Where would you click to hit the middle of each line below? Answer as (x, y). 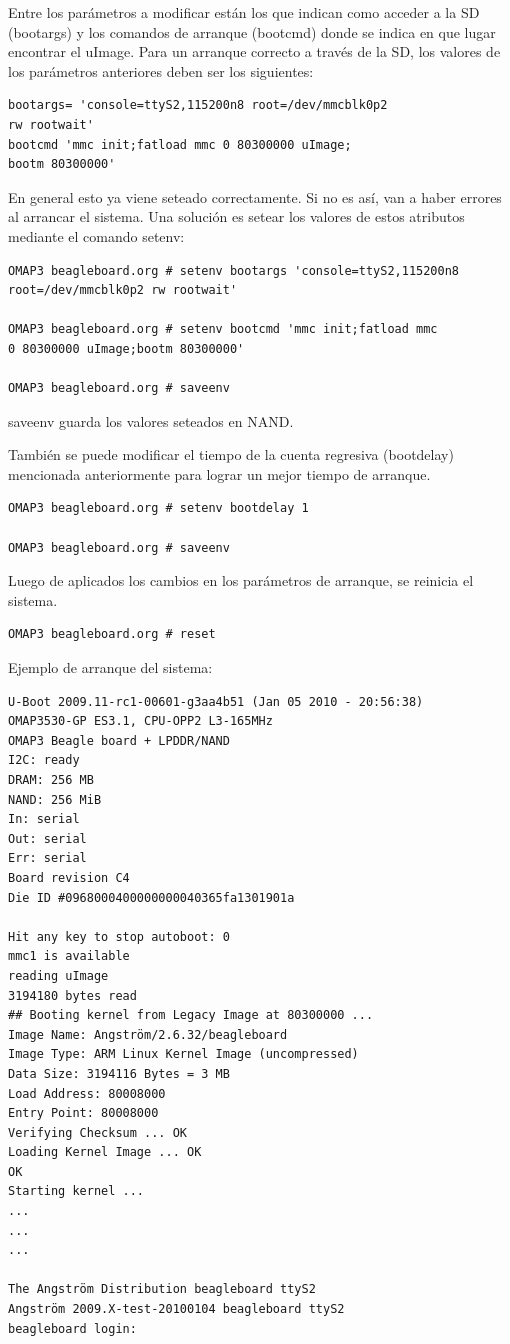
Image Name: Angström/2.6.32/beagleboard (148, 1034)
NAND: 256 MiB (55, 799)
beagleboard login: (72, 1328)
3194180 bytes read (72, 995)
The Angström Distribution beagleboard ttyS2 (162, 1289)
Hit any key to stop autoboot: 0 (119, 936)
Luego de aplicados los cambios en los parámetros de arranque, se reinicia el (241, 580)
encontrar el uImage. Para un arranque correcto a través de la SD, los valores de (254, 51)
